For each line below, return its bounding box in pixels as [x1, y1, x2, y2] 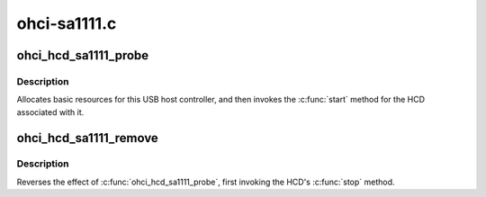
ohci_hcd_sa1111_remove [16, 130, 159, 146]
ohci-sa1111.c [16, 13, 117, 33]
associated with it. [16, 106, 85, 117]
